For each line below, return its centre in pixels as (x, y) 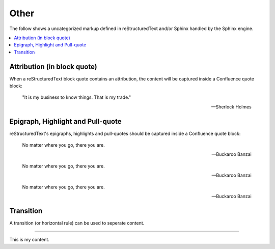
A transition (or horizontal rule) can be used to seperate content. (77, 223)
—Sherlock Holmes (231, 106)
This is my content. (29, 240)
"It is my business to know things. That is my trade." (77, 97)
